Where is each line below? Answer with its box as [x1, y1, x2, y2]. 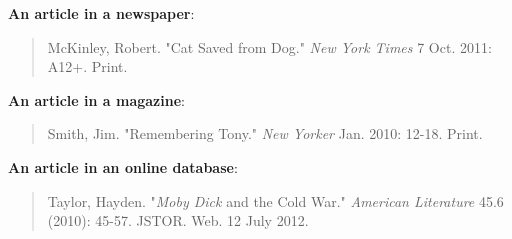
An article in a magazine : [8, 89, 185, 110]
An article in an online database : [8, 156, 238, 177]
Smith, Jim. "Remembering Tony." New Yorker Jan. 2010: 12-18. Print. [47, 123, 483, 144]
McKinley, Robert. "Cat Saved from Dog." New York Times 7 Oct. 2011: [47, 36, 492, 57]
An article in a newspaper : [8, 3, 195, 23]
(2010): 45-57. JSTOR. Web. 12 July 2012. [47, 210, 309, 231]
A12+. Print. [47, 56, 128, 77]
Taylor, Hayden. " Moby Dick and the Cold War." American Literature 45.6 [47, 190, 504, 211]
